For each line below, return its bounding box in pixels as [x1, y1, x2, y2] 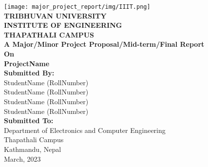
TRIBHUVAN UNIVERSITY [4, 10, 107, 20]
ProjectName [4, 58, 50, 68]
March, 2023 [4, 153, 41, 164]
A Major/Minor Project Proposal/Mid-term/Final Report [4, 39, 205, 49]
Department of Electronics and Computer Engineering [4, 125, 166, 135]
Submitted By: [4, 68, 55, 78]
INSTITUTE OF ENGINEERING [4, 20, 122, 30]
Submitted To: [4, 115, 54, 126]
